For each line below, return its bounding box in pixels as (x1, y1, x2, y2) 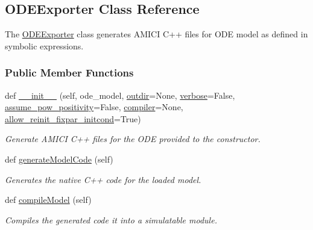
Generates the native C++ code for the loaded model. (5, 173, 201, 185)
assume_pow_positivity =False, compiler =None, (5, 101, 183, 113)
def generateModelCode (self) (5, 152, 113, 165)
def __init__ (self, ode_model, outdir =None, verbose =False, (5, 89, 235, 101)
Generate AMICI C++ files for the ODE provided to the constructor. (5, 132, 261, 145)
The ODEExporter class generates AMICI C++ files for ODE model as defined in (5, 28, 308, 40)
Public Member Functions (5, 65, 134, 80)
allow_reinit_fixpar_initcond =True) (5, 112, 141, 125)
